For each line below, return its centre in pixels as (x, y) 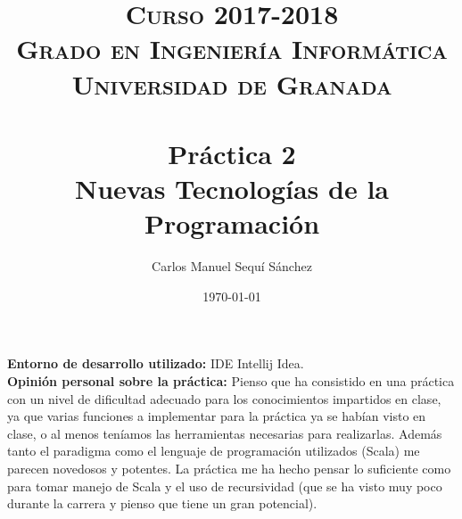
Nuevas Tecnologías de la (232, 189)
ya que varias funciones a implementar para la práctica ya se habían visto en (217, 416)
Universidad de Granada (232, 83)
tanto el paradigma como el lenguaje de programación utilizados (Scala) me (214, 451)
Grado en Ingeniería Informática (232, 49)
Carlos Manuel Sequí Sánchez (232, 266)
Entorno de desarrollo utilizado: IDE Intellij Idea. (156, 363)
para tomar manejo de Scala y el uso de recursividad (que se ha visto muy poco (225, 486)
